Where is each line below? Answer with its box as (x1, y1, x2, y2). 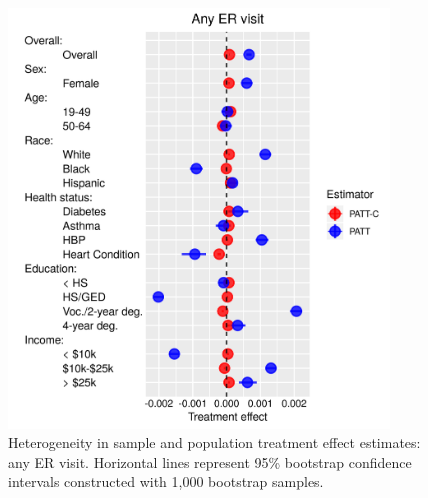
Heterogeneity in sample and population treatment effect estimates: (8, 432, 421, 453)
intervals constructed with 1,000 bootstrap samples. (8, 471, 324, 492)
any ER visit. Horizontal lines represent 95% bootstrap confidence (8, 451, 412, 472)
